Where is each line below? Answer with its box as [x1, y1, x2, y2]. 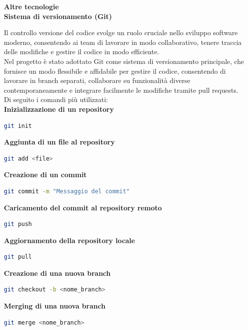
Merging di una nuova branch [4, 301, 105, 311]
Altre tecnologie [4, 1, 59, 11]
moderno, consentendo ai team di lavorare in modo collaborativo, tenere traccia [4, 37, 242, 47]
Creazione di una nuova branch [4, 268, 111, 278]
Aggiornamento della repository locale [4, 235, 135, 245]
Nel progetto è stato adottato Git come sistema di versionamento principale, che [4, 56, 244, 66]
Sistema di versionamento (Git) [4, 11, 112, 21]
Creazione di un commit [4, 169, 87, 180]
